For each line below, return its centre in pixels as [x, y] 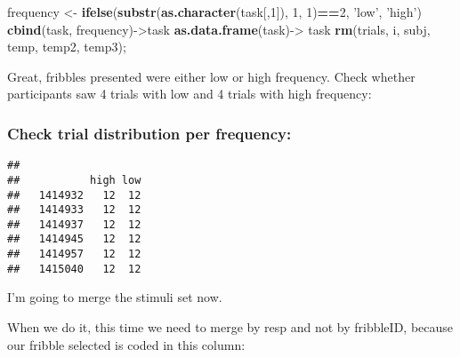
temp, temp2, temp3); [67, 47]
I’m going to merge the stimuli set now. [115, 297]
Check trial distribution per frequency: [149, 133]
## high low [74, 180]
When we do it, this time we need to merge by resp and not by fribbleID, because [230, 327]
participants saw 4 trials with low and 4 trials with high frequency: [190, 94]
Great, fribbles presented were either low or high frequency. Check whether [211, 76]
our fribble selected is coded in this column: [126, 344]
